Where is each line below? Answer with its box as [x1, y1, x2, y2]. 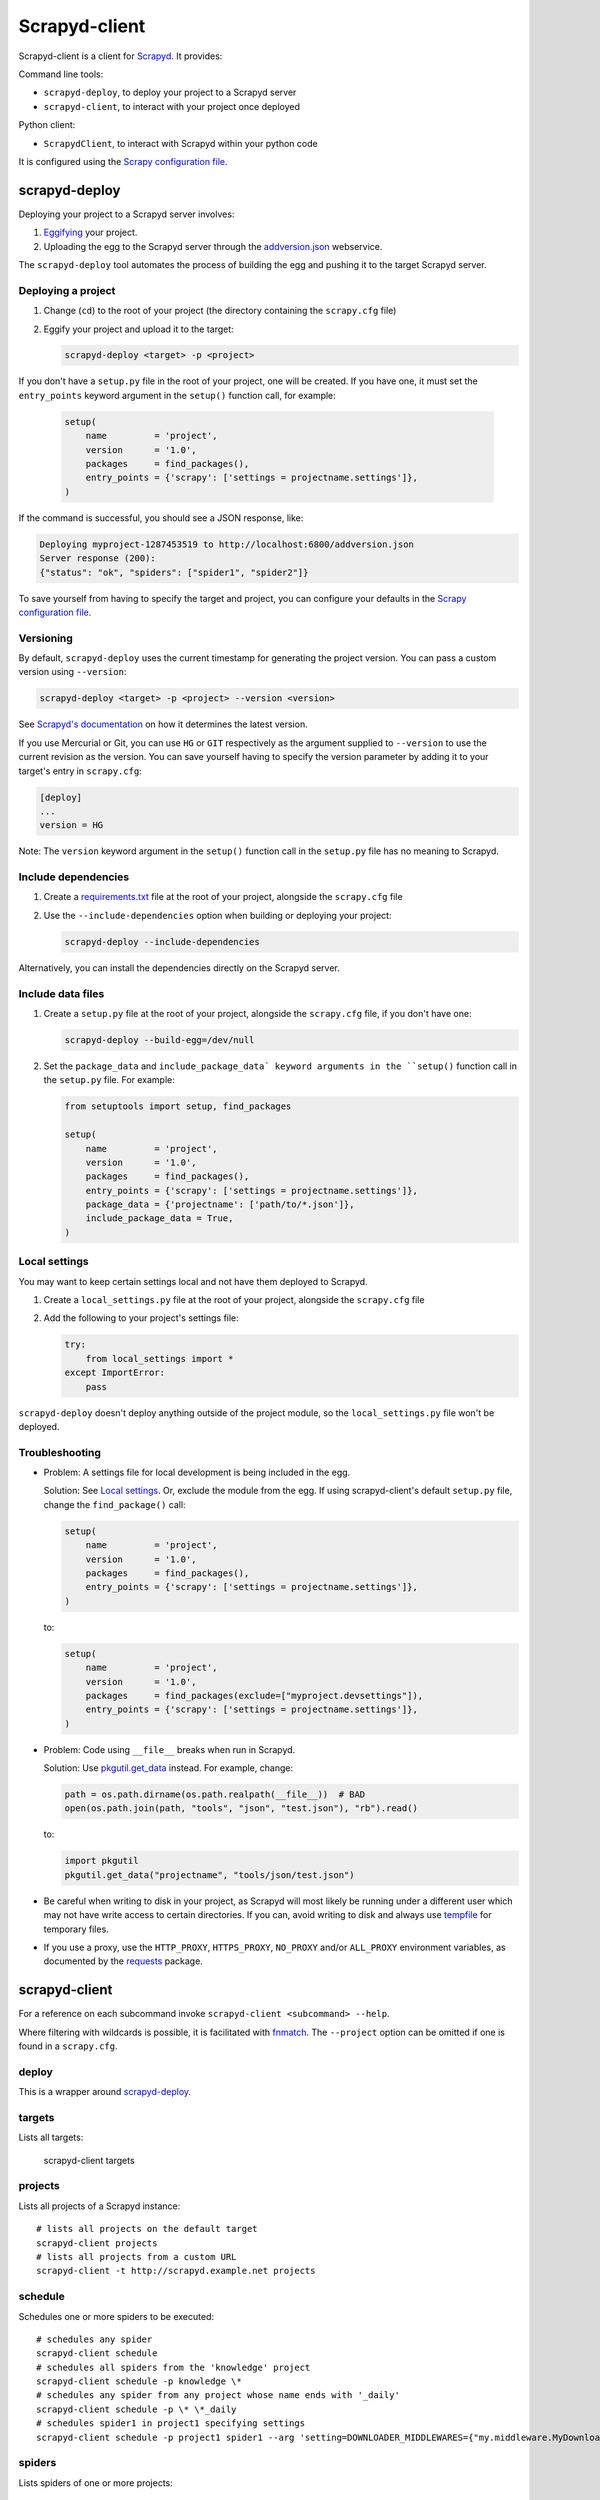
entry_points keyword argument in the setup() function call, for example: [18, 389, 337, 401]
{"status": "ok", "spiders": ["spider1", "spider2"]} [39, 566, 309, 578]
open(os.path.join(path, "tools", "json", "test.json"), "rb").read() [64, 1803, 419, 1814]
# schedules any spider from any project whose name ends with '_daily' [36, 2390, 400, 2401]
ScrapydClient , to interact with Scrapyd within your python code [43, 137, 319, 149]
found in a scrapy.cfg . [18, 2040, 118, 2052]
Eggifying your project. [43, 226, 138, 239]
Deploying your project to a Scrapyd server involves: [18, 208, 235, 220]
